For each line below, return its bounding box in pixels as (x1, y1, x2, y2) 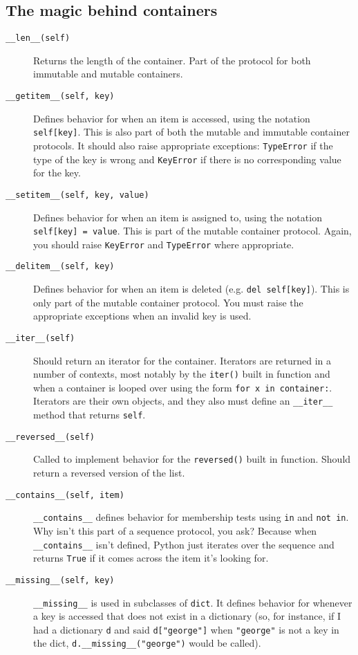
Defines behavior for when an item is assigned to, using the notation (33, 210, 322, 224)
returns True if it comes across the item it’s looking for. (33, 551, 269, 565)
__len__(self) (6, 33, 70, 44)
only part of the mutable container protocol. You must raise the (33, 295, 303, 309)
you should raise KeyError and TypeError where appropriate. (33, 237, 294, 251)
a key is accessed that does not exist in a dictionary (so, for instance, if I (33, 609, 341, 623)
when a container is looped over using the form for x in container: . (33, 380, 332, 394)
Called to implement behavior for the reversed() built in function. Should (33, 452, 351, 466)
